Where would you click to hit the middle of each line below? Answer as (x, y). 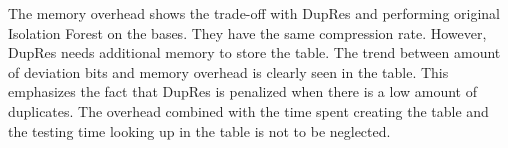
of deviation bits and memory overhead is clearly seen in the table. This (228, 71)
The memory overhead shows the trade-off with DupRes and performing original (254, 13)
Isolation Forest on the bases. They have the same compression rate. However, (247, 32)
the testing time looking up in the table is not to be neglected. (199, 130)
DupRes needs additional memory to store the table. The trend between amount (254, 52)
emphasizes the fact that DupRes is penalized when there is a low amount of (242, 91)
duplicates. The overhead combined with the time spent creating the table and (248, 110)
